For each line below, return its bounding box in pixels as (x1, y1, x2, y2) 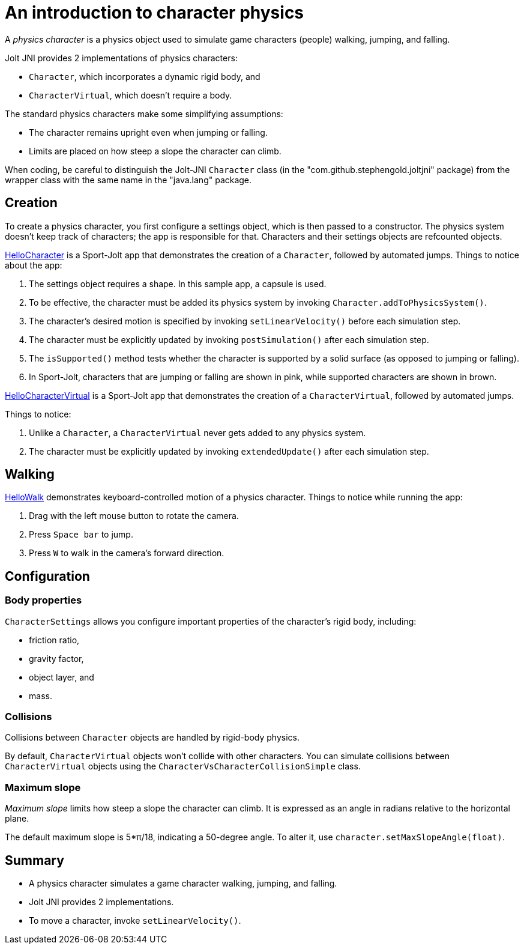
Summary (5, 852, 64, 868)
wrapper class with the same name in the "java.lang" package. (5, 174, 252, 185)
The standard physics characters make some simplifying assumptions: (5, 108, 283, 119)
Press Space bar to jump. (29, 529, 133, 540)
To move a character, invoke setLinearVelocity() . (29, 915, 241, 926)
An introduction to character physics (5, 2, 304, 23)
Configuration (5, 568, 90, 584)
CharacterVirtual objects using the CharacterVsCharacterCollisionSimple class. (5, 761, 361, 772)
